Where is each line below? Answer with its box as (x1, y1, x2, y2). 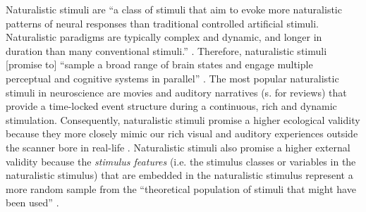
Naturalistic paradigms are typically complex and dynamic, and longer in (6, 30, 322, 44)
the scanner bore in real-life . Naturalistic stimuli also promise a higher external (6, 139, 350, 154)
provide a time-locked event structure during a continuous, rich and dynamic (6, 99, 337, 113)
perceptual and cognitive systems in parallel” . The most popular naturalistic (6, 70, 339, 85)
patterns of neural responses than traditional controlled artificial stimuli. (6, 15, 319, 30)
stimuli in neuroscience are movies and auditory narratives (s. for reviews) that (6, 85, 347, 99)
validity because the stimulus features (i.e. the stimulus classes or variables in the (6, 154, 356, 168)
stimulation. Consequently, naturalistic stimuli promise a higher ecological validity (6, 112, 360, 127)
